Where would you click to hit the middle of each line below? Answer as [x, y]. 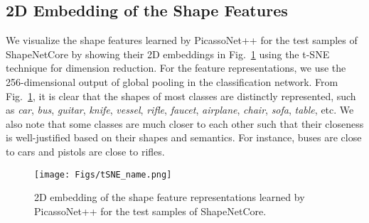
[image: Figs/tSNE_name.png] [103, 174]
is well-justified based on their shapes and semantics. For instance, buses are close [184, 137]
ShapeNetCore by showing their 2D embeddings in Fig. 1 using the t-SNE [168, 54]
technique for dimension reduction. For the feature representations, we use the [176, 68]
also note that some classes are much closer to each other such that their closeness [185, 123]
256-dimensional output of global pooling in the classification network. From [172, 81]
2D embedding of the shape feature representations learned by [170, 197]
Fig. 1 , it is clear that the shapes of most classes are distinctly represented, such [181, 96]
